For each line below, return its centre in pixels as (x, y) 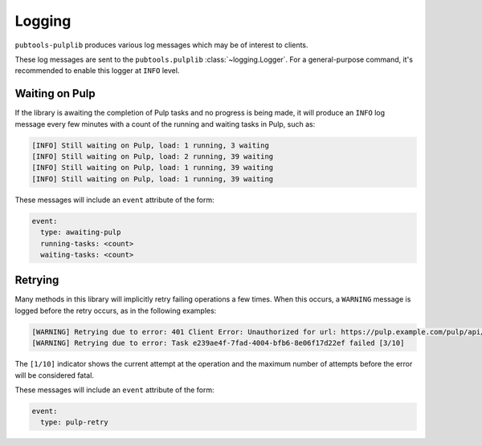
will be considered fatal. (54, 375)
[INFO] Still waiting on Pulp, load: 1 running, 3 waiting (150, 145)
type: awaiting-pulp (81, 232)
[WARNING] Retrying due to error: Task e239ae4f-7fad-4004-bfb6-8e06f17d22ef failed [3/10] (218, 343)
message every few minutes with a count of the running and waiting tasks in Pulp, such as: (165, 124)
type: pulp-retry (74, 422)
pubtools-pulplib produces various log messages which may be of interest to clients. (161, 45)
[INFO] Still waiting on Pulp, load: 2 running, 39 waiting (153, 156)
